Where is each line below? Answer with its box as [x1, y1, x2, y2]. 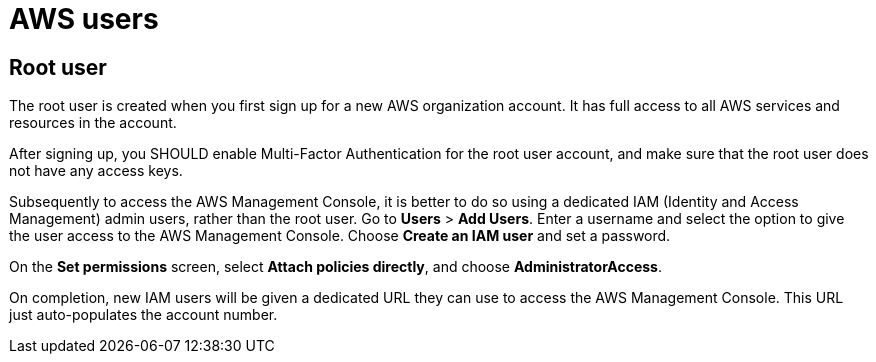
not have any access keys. [9, 162, 183, 180]
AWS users [9, 2, 159, 36]
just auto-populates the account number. [9, 306, 278, 324]
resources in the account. [9, 114, 177, 132]
